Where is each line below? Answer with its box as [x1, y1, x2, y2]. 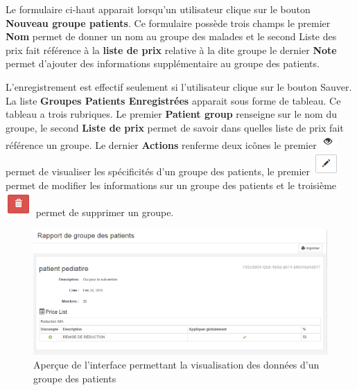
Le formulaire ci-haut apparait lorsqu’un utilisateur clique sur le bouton [6, 2, 311, 16]
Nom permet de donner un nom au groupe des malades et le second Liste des [6, 29, 337, 44]
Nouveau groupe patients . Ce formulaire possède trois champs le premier [6, 15, 331, 30]
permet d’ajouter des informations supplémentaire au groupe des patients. [6, 56, 320, 71]
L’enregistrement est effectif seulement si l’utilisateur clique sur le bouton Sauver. [6, 79, 352, 94]
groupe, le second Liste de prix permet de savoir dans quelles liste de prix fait [6, 120, 344, 134]
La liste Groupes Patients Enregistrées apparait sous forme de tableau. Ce [6, 93, 341, 107]
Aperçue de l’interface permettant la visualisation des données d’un [33, 357, 320, 372]
